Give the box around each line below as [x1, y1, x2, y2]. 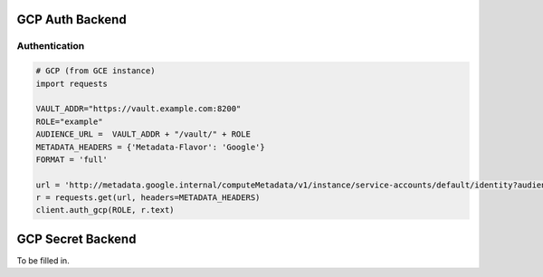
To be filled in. [16, 254, 70, 266]
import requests [35, 78, 109, 89]
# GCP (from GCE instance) [35, 66, 156, 76]
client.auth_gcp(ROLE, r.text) [35, 205, 176, 215]
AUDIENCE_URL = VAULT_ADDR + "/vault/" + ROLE [35, 129, 251, 139]
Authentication [16, 40, 85, 53]
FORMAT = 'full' [35, 154, 109, 165]
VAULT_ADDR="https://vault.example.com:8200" [35, 104, 242, 114]
